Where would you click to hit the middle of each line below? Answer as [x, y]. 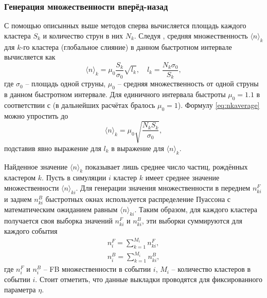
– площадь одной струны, [66, 83]
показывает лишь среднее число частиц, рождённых [166, 166]
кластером [20, 178]
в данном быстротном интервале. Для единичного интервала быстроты [115, 94]
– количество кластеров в [211, 269]
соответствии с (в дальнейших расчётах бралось [80, 105]
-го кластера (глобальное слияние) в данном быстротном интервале [126, 46]
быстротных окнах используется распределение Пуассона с [138, 199]
